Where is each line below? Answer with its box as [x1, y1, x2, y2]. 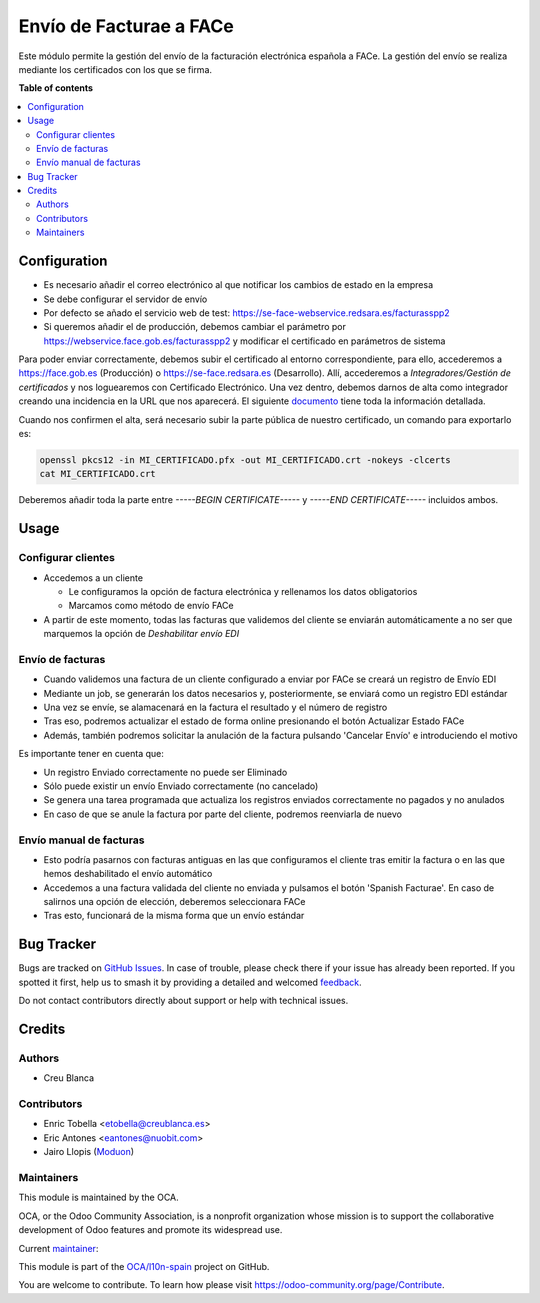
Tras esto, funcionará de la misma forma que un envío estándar [43, 910, 305, 922]
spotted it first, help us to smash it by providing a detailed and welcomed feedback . [18, 976, 362, 988]
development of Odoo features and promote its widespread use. [18, 1224, 283, 1236]
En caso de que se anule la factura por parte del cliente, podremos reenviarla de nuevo [43, 808, 402, 820]
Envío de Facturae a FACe [18, 15, 234, 37]
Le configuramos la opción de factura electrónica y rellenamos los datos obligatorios [68, 585, 418, 597]
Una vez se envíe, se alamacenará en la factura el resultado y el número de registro [43, 701, 388, 714]
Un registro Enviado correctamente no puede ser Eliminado [43, 766, 288, 778]
